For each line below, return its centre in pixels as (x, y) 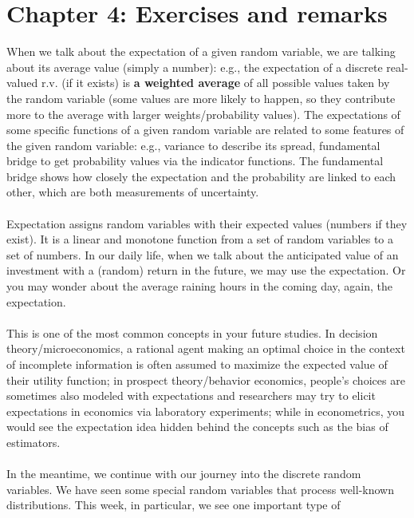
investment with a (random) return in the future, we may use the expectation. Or (206, 270)
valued (22, 83)
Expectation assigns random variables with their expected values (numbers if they (207, 223)
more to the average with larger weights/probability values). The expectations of (203, 114)
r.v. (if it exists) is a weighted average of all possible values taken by (215, 83)
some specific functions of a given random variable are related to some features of (205, 130)
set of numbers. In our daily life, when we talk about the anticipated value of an (203, 254)
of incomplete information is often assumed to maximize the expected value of (197, 364)
